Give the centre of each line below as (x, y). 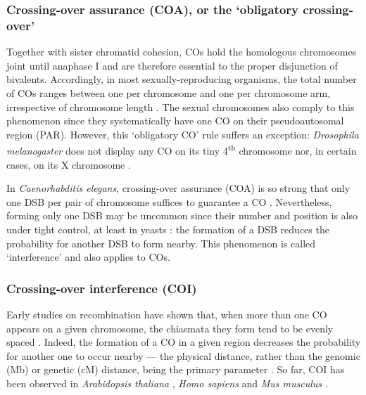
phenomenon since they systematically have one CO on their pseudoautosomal (175, 121)
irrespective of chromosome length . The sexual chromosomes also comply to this (181, 106)
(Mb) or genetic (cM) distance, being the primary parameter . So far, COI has (176, 369)
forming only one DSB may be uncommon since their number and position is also (182, 215)
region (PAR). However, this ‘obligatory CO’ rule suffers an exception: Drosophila (183, 134)
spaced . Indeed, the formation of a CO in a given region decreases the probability (184, 342)
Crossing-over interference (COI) (102, 288)
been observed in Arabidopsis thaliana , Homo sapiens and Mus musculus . (167, 383)
